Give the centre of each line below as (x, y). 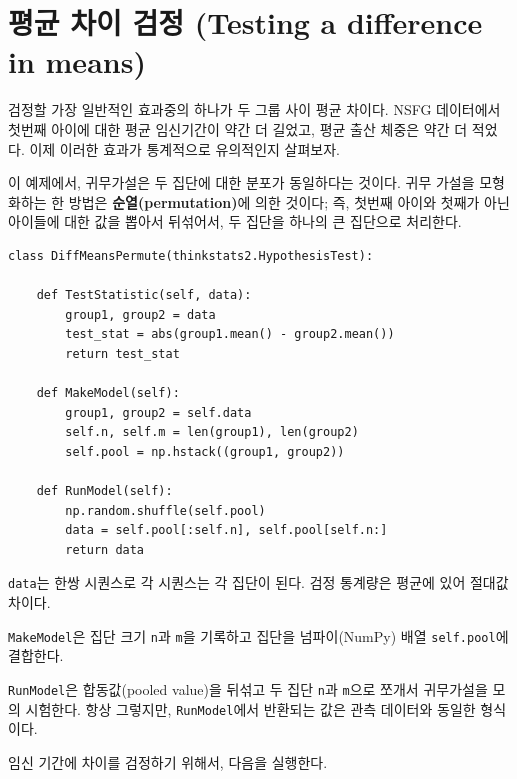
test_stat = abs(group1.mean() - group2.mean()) (230, 334)
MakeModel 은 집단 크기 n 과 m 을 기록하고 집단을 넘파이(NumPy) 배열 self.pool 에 (258, 635)
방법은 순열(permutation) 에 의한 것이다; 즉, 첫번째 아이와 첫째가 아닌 (289, 201)
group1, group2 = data (140, 314)
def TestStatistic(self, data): (144, 295)
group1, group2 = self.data (158, 412)
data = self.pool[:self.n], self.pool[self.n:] (226, 530)
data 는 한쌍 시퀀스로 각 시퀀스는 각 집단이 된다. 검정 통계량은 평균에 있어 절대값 (258, 582)
